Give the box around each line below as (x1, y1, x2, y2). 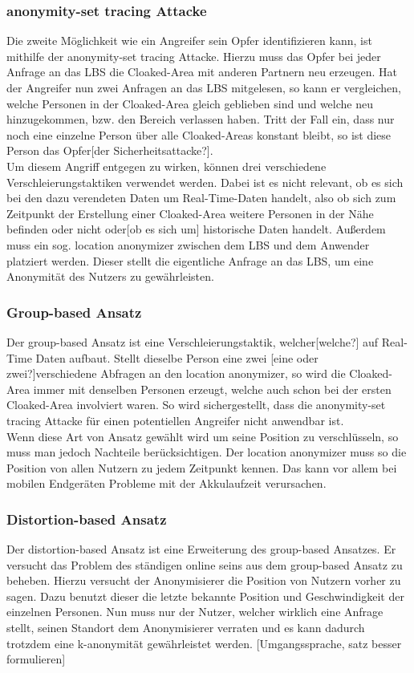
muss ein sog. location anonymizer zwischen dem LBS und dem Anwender (6, 236, 370, 253)
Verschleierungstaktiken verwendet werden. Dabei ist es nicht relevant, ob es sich (6, 173, 404, 190)
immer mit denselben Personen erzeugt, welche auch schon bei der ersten (33, 380, 392, 397)
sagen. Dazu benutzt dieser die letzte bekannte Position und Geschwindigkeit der (6, 587, 404, 604)
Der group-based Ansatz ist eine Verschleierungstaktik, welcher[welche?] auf (6, 333, 379, 350)
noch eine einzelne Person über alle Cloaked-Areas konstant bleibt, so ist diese (6, 126, 392, 143)
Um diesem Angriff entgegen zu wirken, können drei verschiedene (6, 157, 327, 174)
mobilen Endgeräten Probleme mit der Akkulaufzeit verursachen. (6, 475, 327, 492)
